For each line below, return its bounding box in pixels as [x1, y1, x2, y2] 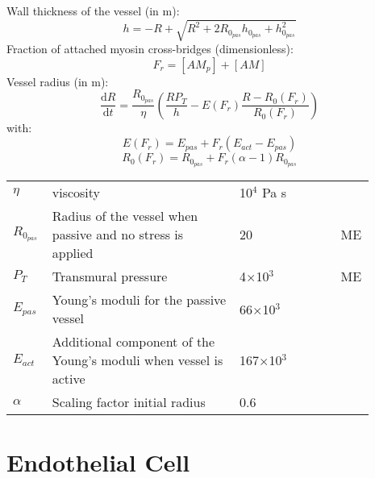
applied [52, 243, 94, 263]
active [52, 369, 85, 389]
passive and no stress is [52, 225, 184, 244]
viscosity [52, 183, 101, 202]
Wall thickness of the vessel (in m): [6, 2, 180, 19]
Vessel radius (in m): [6, 73, 109, 89]
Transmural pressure [52, 267, 168, 286]
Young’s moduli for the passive [52, 290, 227, 310]
